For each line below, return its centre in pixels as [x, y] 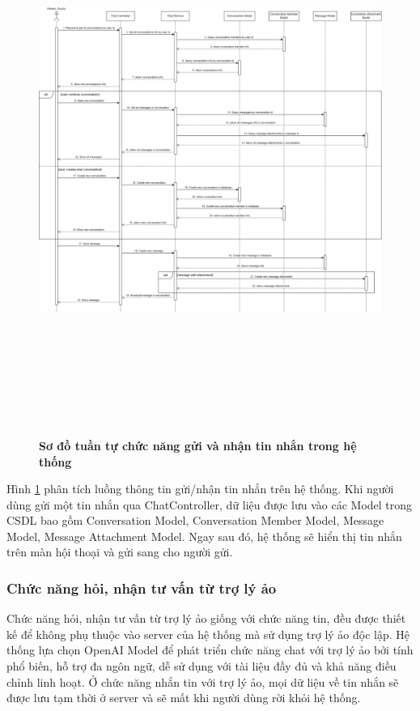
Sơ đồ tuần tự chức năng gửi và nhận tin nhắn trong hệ [198, 445]
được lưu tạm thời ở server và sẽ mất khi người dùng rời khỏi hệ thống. [184, 698]
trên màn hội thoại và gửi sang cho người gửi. [120, 552]
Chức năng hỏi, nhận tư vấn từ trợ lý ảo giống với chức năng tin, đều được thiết [206, 618]
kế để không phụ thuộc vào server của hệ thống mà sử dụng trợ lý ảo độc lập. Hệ [208, 634]
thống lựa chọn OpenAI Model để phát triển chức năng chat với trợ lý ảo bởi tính [210, 650]
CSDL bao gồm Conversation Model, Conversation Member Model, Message [195, 520]
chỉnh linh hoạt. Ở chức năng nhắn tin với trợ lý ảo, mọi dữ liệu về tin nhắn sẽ [203, 681]
